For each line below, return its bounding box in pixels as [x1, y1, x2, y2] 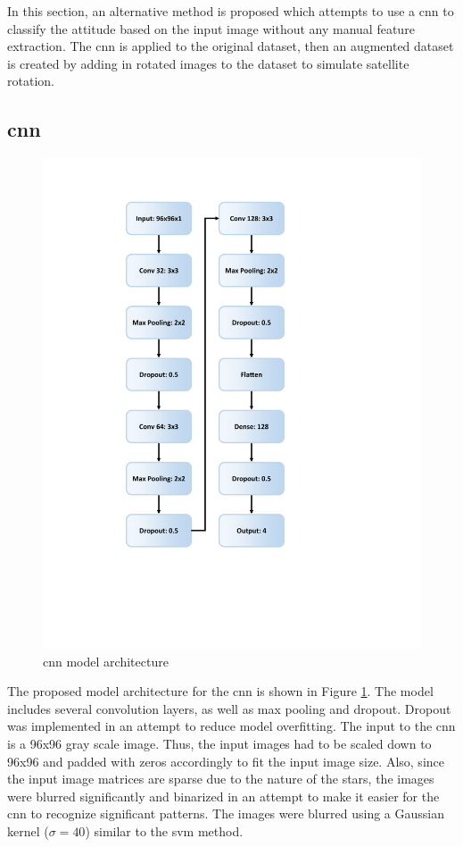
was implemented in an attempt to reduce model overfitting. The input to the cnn [7, 717, 456, 735]
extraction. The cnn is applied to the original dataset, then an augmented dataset [7, 37, 454, 55]
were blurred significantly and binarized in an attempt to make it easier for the [7, 786, 440, 805]
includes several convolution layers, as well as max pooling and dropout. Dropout [7, 699, 451, 717]
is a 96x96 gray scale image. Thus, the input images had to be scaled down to [7, 734, 432, 753]
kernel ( [7, 822, 49, 840]
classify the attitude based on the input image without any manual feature [7, 19, 415, 38]
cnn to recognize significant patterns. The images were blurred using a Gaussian [7, 804, 444, 823]
